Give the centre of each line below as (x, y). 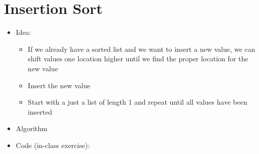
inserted (40, 111)
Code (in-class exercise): (53, 145)
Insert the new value (59, 85)
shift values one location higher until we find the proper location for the (138, 59)
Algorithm (32, 128)
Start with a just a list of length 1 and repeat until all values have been (138, 102)
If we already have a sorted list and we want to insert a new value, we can (142, 49)
